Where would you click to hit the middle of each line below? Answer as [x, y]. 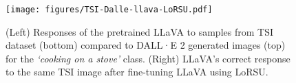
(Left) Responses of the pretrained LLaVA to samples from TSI [139, 31]
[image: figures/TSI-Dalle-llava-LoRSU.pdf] [109, 10]
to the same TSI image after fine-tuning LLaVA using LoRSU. [137, 72]
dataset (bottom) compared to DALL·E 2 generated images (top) [146, 45]
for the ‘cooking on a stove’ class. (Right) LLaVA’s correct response [148, 58]
